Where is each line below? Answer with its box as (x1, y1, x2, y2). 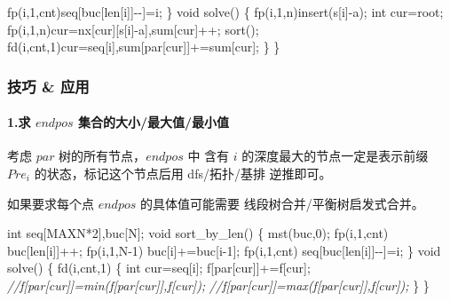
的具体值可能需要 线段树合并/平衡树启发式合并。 (139, 194, 424, 212)
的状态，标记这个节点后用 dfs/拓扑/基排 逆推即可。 (34, 164, 332, 183)
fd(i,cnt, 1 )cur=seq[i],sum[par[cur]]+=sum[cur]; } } (7, 37, 280, 56)
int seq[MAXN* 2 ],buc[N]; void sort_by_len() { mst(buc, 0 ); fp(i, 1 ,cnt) (7, 224, 389, 242)
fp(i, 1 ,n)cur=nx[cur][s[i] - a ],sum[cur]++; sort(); (7, 20, 259, 38)
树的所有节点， (59, 147, 146, 165)
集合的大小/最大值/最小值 (77, 113, 229, 131)
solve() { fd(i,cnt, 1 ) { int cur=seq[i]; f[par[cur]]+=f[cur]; (7, 258, 311, 277)
